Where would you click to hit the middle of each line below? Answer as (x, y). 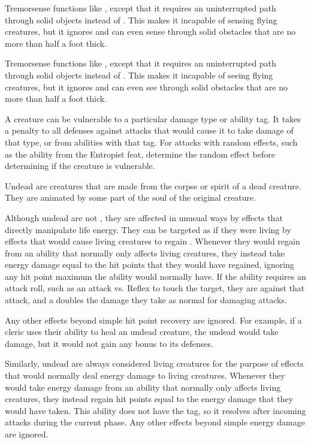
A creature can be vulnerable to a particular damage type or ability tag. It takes (153, 118)
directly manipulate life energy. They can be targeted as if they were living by (148, 229)
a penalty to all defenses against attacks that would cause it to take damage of (149, 130)
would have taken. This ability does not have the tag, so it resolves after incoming (155, 410)
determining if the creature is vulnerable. (80, 166)
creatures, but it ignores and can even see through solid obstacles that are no (146, 87)
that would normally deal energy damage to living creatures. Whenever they (145, 375)
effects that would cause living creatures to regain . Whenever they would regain (153, 241)
